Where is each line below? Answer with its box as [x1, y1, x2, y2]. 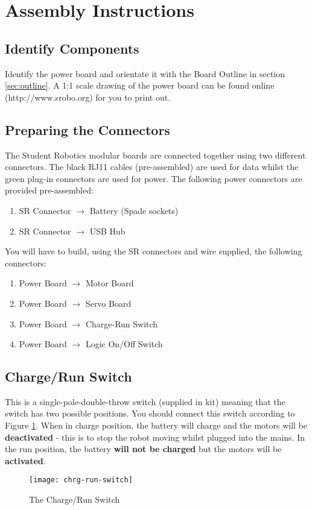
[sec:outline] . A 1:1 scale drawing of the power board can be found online [5, 79, 275, 92]
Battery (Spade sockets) [89, 204, 179, 216]
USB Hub [89, 224, 126, 237]
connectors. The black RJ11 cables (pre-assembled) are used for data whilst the [5, 160, 299, 173]
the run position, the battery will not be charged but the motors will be [5, 442, 282, 455]
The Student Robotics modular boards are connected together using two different [5, 148, 306, 161]
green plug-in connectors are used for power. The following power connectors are [5, 172, 302, 184]
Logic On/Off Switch [85, 338, 163, 350]
